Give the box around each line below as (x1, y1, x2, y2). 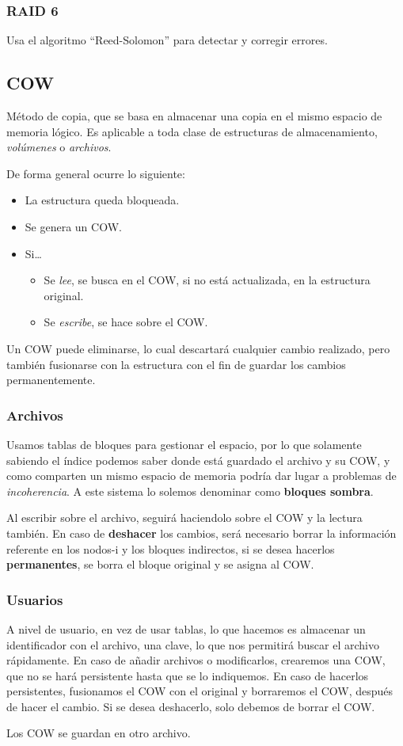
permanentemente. (6, 371, 96, 388)
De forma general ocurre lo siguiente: (6, 165, 185, 181)
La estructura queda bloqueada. (25, 192, 180, 208)
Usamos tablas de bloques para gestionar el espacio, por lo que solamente (6, 436, 362, 452)
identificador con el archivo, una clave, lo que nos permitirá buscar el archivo (6, 636, 379, 653)
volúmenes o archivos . (6, 139, 112, 155)
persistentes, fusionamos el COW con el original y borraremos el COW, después (6, 683, 393, 699)
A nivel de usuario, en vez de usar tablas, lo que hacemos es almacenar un (6, 620, 366, 637)
